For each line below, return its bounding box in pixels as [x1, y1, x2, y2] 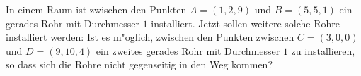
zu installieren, [291, 43, 355, 58]
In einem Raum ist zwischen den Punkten [6, 2, 187, 16]
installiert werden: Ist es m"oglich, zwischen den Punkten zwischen [6, 30, 294, 44]
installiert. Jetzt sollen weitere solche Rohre [151, 15, 340, 30]
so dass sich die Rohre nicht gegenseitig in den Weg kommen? [6, 57, 273, 72]
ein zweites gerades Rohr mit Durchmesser [96, 43, 280, 58]
